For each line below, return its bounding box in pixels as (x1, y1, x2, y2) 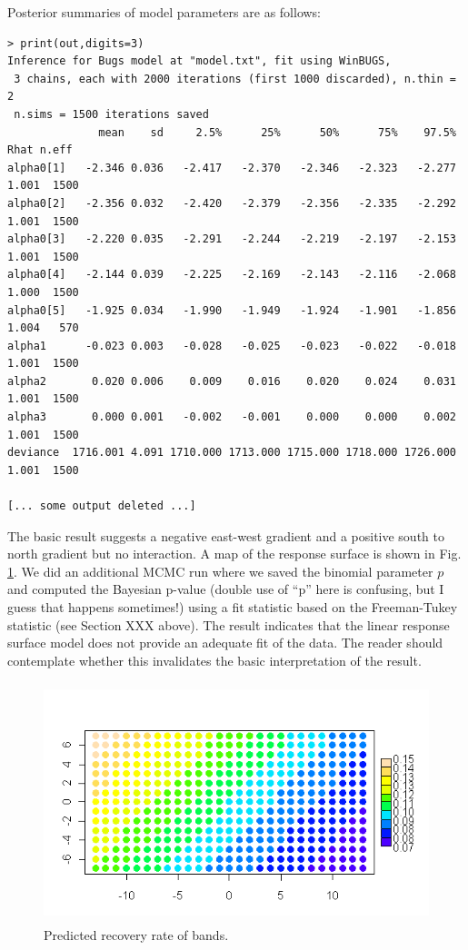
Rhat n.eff (7, 143, 73, 157)
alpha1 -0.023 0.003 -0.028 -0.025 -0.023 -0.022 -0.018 (7, 339, 456, 352)
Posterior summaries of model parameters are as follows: (7, 3, 322, 21)
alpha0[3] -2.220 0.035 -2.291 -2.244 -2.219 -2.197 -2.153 (7, 233, 456, 246)
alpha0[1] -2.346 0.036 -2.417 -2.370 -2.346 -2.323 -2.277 (7, 161, 456, 174)
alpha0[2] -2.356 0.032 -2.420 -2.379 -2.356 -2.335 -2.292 (7, 196, 456, 210)
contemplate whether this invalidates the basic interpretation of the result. (7, 650, 422, 669)
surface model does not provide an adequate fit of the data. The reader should (7, 633, 443, 652)
